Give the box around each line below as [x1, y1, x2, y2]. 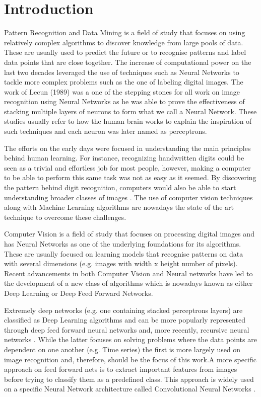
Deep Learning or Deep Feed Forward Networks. [4, 287, 153, 298]
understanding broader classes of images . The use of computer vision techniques [4, 192, 253, 202]
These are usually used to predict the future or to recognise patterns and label [4, 47, 246, 57]
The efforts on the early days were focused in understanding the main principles [4, 142, 251, 153]
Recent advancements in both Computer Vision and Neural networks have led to [4, 268, 253, 278]
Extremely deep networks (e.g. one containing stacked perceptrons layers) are [4, 304, 243, 315]
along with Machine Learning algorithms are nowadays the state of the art [4, 202, 234, 212]
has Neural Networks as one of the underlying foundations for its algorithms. [4, 239, 241, 249]
